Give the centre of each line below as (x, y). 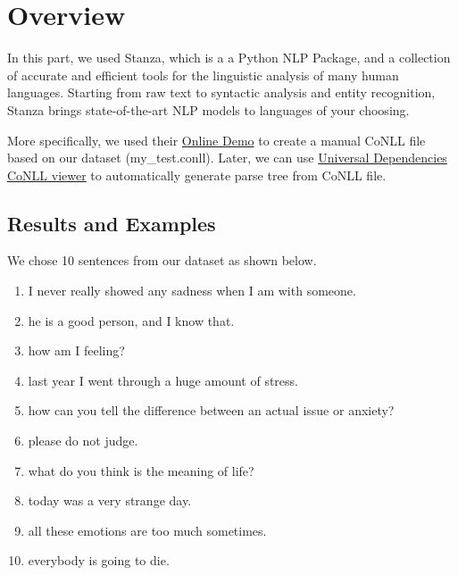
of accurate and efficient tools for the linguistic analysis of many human (203, 75)
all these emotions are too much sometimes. (147, 530)
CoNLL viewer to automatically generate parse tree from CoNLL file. (197, 175)
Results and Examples (112, 223)
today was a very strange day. (110, 500)
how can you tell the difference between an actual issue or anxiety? (211, 410)
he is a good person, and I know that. (131, 320)
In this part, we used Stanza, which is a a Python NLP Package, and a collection (229, 58)
